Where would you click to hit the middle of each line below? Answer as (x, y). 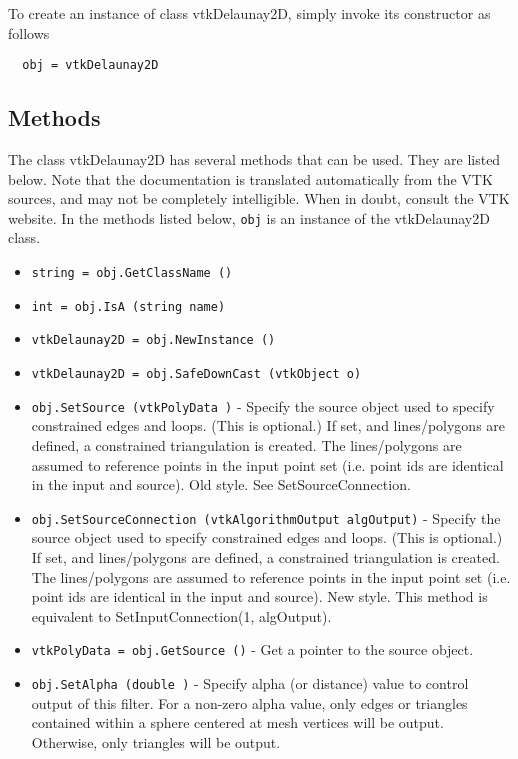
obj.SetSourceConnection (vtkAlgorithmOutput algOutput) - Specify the (266, 517)
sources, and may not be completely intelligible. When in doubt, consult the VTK (259, 198)
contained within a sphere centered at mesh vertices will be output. (237, 722)
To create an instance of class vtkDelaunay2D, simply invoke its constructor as (249, 13)
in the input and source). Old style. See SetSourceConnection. (221, 484)
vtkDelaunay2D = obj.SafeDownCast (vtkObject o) (196, 374)
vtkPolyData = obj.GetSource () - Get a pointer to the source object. (252, 649)
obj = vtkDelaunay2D (90, 65)
